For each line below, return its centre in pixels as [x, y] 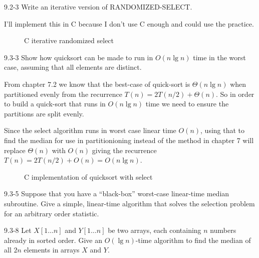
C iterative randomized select [69, 40]
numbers [223, 230]
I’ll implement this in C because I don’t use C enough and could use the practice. [129, 23]
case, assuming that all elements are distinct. [73, 67]
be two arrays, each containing [155, 230]
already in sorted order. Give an [53, 240]
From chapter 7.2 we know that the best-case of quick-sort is [97, 84]
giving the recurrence [124, 150]
